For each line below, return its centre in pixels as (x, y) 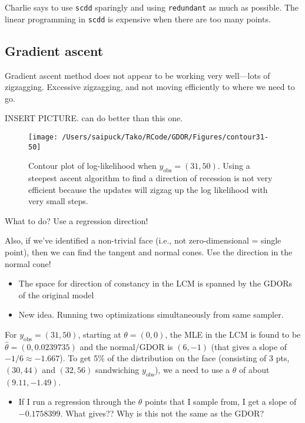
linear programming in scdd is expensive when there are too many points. (138, 19)
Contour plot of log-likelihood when (92, 166)
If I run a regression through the (77, 402)
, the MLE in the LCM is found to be (233, 334)
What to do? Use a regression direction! (77, 220)
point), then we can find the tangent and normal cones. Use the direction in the (149, 252)
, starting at (100, 334)
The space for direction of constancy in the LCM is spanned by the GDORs (155, 283)
